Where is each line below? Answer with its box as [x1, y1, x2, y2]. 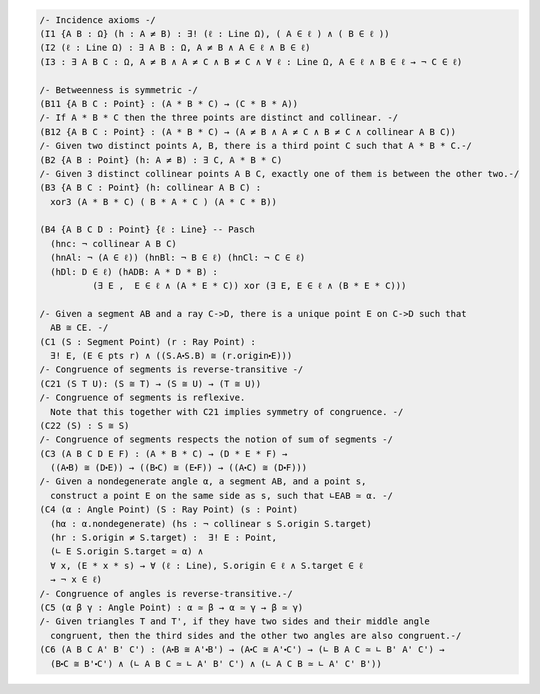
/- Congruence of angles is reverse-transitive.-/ [39, 588, 294, 599]
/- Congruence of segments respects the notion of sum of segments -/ [39, 434, 394, 445]
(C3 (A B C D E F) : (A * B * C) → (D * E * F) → [39, 448, 288, 459]
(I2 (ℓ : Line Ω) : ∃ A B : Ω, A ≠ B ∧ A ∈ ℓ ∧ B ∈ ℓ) [39, 42, 311, 54]
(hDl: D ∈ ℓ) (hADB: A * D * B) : [50, 266, 219, 277]
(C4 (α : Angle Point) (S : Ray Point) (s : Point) [39, 504, 299, 515]
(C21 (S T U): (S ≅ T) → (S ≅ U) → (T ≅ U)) [39, 378, 262, 389]
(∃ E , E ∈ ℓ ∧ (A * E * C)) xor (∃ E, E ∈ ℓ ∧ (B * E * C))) [91, 280, 407, 292]
